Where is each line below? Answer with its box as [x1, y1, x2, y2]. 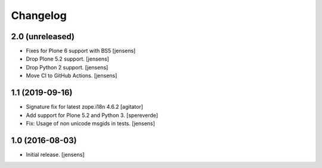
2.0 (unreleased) [11, 31, 75, 42]
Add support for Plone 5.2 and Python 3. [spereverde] [26, 112, 158, 119]
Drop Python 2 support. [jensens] [26, 64, 109, 71]
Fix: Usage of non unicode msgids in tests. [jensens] [26, 119, 155, 127]
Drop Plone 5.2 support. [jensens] [26, 55, 110, 62]
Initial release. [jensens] [26, 151, 85, 158]
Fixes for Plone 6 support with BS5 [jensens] [26, 47, 136, 55]
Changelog [11, 9, 67, 22]
